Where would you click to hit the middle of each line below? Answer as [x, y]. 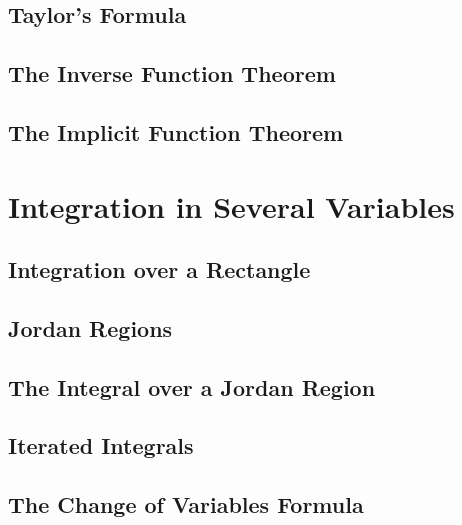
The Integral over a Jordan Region [192, 386]
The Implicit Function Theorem [176, 131]
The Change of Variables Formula [186, 504]
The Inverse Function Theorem [172, 73]
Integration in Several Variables [231, 205]
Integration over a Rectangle [159, 269]
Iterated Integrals [101, 445]
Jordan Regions [90, 327]
